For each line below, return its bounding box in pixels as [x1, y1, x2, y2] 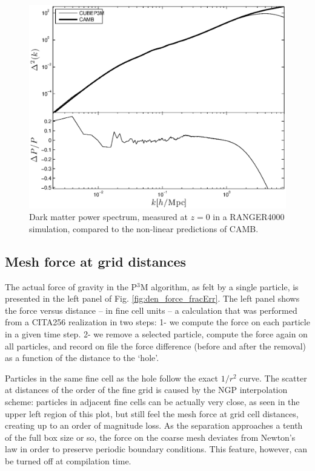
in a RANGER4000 [213, 210, 285, 223]
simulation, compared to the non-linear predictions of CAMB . [29, 222, 259, 235]
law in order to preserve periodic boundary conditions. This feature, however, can [5, 443, 308, 455]
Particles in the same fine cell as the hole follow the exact [5, 371, 218, 384]
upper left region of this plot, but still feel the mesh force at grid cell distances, [5, 407, 299, 420]
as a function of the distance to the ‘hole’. [5, 351, 159, 364]
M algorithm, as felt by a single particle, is [140, 280, 299, 293]
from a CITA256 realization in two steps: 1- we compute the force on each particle [5, 316, 310, 328]
